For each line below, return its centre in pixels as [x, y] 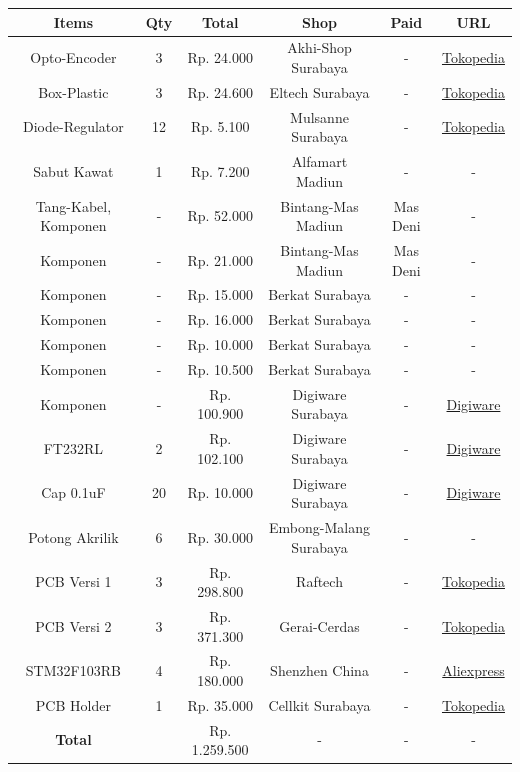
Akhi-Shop [319, 47]
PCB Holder [73, 704]
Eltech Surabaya [319, 91]
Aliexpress [473, 670]
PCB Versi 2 [73, 625]
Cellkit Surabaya [319, 704]
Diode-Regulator [73, 126]
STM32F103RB [73, 670]
